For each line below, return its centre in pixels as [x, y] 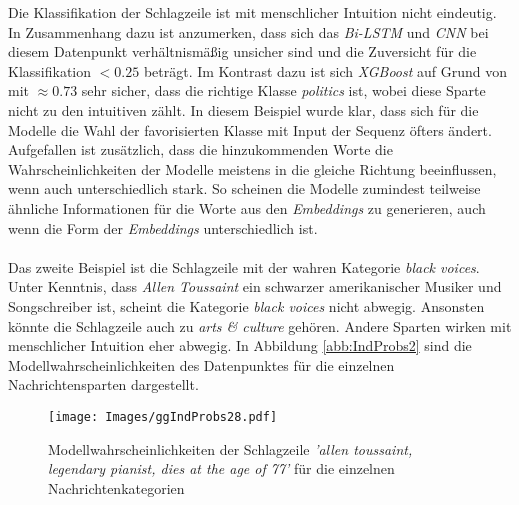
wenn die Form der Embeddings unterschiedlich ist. [163, 227]
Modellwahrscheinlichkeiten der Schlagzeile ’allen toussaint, [230, 448]
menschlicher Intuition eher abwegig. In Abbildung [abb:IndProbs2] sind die [240, 345]
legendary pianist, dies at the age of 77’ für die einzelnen [221, 468]
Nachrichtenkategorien [116, 487]
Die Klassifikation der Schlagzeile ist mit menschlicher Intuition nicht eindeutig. [252, 12]
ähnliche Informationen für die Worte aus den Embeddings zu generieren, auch [247, 207]
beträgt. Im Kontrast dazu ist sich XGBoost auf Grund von [325, 70]
